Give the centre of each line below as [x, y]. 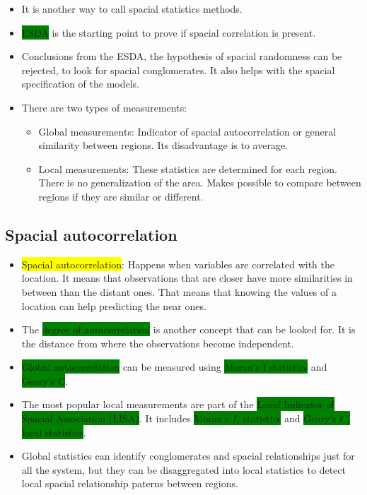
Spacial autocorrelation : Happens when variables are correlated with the [178, 264]
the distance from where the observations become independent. [158, 343]
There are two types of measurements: [104, 107]
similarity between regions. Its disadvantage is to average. [163, 145]
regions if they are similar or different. [121, 196]
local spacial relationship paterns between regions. [130, 483]
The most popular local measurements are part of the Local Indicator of [178, 404]
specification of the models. [81, 84]
